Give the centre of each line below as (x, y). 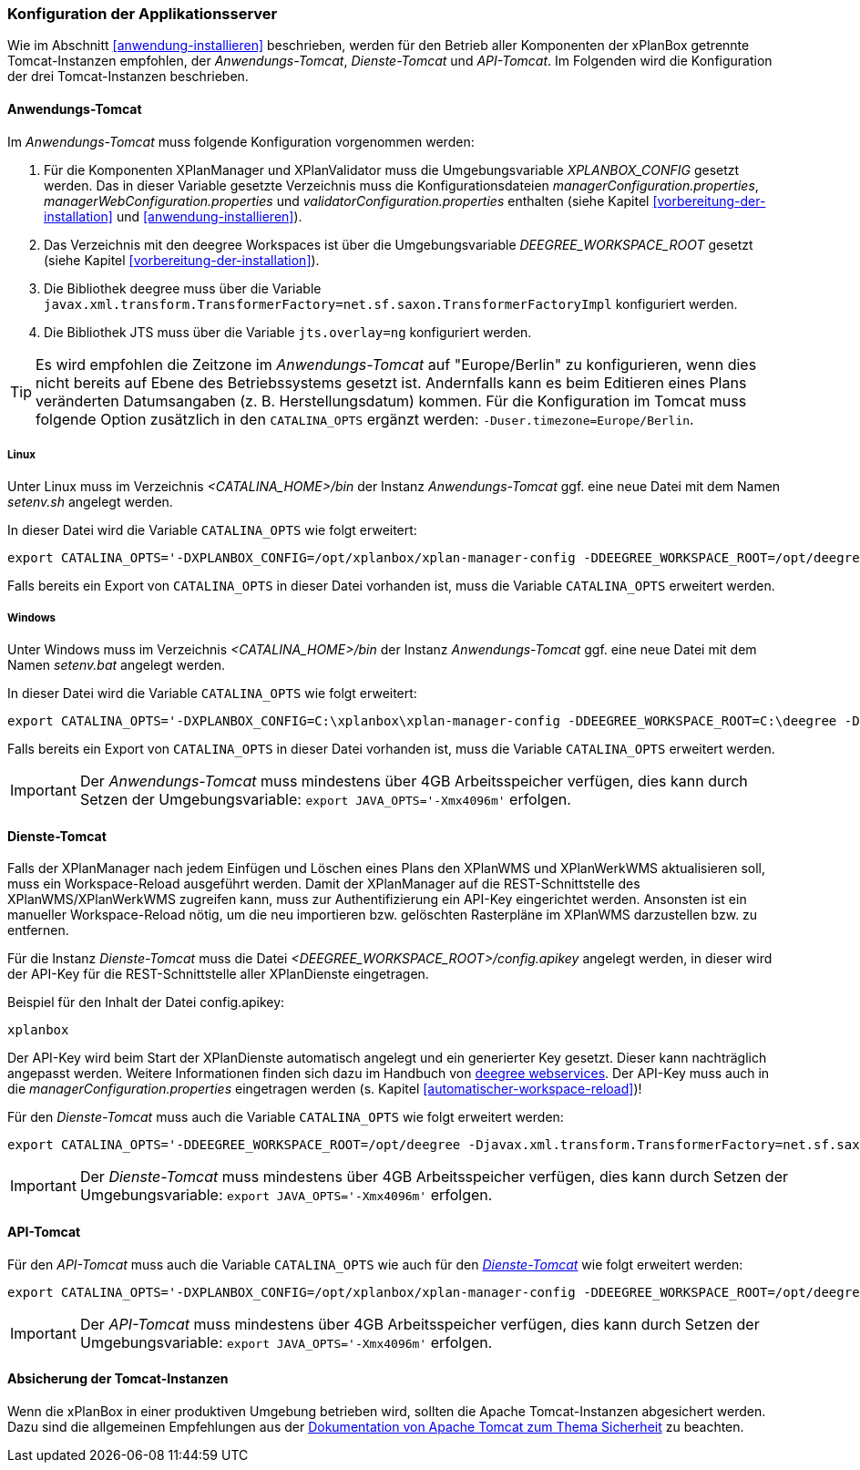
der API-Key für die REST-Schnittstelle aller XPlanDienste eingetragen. (218, 974)
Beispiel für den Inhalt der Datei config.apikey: (146, 1002)
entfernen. (38, 930)
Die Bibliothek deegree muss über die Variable (183, 288)
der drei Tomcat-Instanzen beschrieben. (128, 77)
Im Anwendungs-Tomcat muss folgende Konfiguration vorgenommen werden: (241, 141)
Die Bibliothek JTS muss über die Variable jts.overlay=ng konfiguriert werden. (288, 332)
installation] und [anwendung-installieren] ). (173, 216)
